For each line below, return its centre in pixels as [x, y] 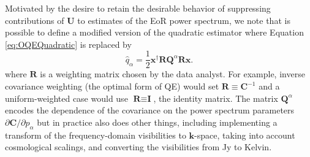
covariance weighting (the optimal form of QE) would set [112, 86]
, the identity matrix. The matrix [216, 98]
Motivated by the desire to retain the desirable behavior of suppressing [138, 8]
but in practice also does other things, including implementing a [157, 122]
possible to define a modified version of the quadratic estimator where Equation [154, 32]
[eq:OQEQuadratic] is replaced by [68, 44]
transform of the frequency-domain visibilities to [96, 135]
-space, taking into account [245, 135]
